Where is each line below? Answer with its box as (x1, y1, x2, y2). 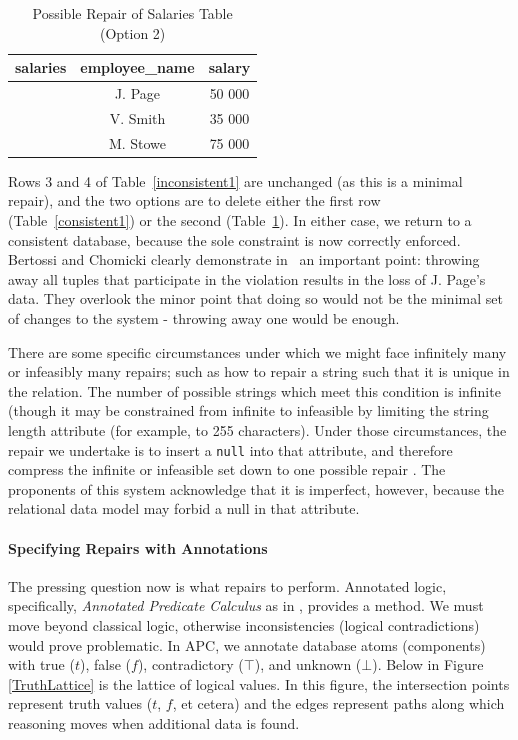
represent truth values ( (8, 693, 153, 714)
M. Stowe (108, 132, 167, 153)
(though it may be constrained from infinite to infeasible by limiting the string (8, 400, 489, 421)
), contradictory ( (137, 654, 244, 675)
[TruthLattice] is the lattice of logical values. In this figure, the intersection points (8, 673, 510, 694)
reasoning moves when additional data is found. (8, 712, 300, 733)
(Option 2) (99, 22, 166, 43)
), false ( (80, 654, 132, 675)
